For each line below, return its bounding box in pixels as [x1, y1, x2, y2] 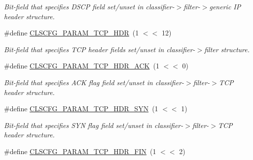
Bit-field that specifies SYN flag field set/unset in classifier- [4, 120, 183, 130]
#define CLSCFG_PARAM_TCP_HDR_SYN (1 [4, 103, 158, 114]
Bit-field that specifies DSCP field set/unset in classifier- [4, 1, 175, 11]
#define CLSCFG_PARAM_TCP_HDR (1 [4, 28, 139, 38]
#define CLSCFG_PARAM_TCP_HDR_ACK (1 [4, 61, 159, 71]
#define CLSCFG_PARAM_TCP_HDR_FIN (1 [4, 146, 156, 156]
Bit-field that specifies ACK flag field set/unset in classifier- [4, 77, 184, 87]
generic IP [209, 1, 241, 11]
